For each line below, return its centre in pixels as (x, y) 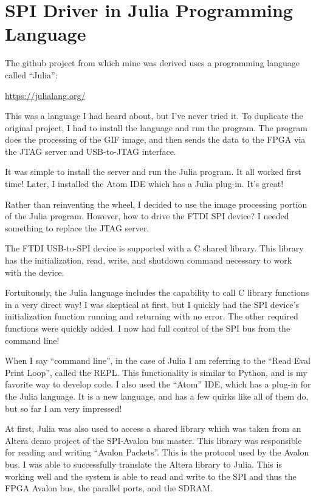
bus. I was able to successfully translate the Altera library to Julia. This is (143, 464)
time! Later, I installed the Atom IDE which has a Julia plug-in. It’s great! (144, 184)
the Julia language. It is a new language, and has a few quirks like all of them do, (157, 396)
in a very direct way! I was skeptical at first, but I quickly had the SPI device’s (152, 304)
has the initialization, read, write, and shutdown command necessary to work (149, 260)
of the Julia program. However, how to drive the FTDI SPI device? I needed (147, 216)
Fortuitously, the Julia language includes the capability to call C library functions (157, 292)
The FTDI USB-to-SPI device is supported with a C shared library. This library (154, 248)
